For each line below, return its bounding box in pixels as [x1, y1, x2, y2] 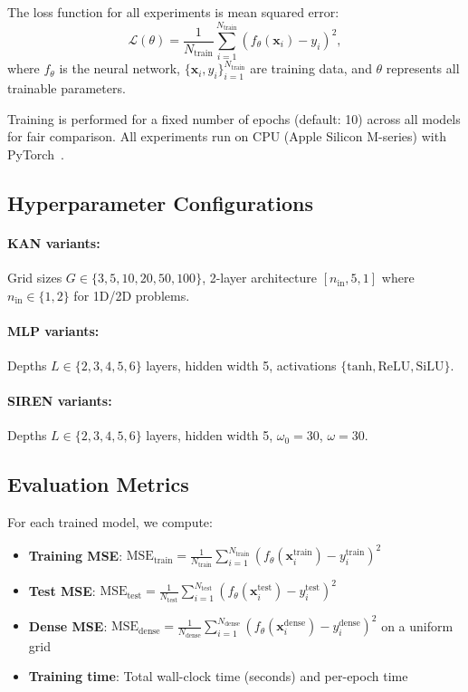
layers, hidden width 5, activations [146, 356, 337, 375]
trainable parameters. [7, 79, 126, 98]
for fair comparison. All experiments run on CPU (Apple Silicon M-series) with [7, 127, 446, 146]
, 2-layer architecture [202, 268, 318, 287]
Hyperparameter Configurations [7, 188, 313, 216]
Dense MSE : [28, 616, 108, 635]
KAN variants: [7, 233, 100, 252]
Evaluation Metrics [7, 470, 189, 498]
